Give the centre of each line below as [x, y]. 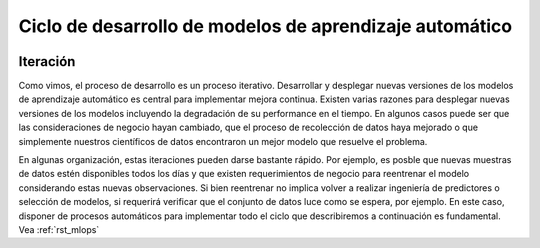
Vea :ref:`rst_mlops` [59, 229]
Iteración [47, 61]
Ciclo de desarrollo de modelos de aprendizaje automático [265, 26]
